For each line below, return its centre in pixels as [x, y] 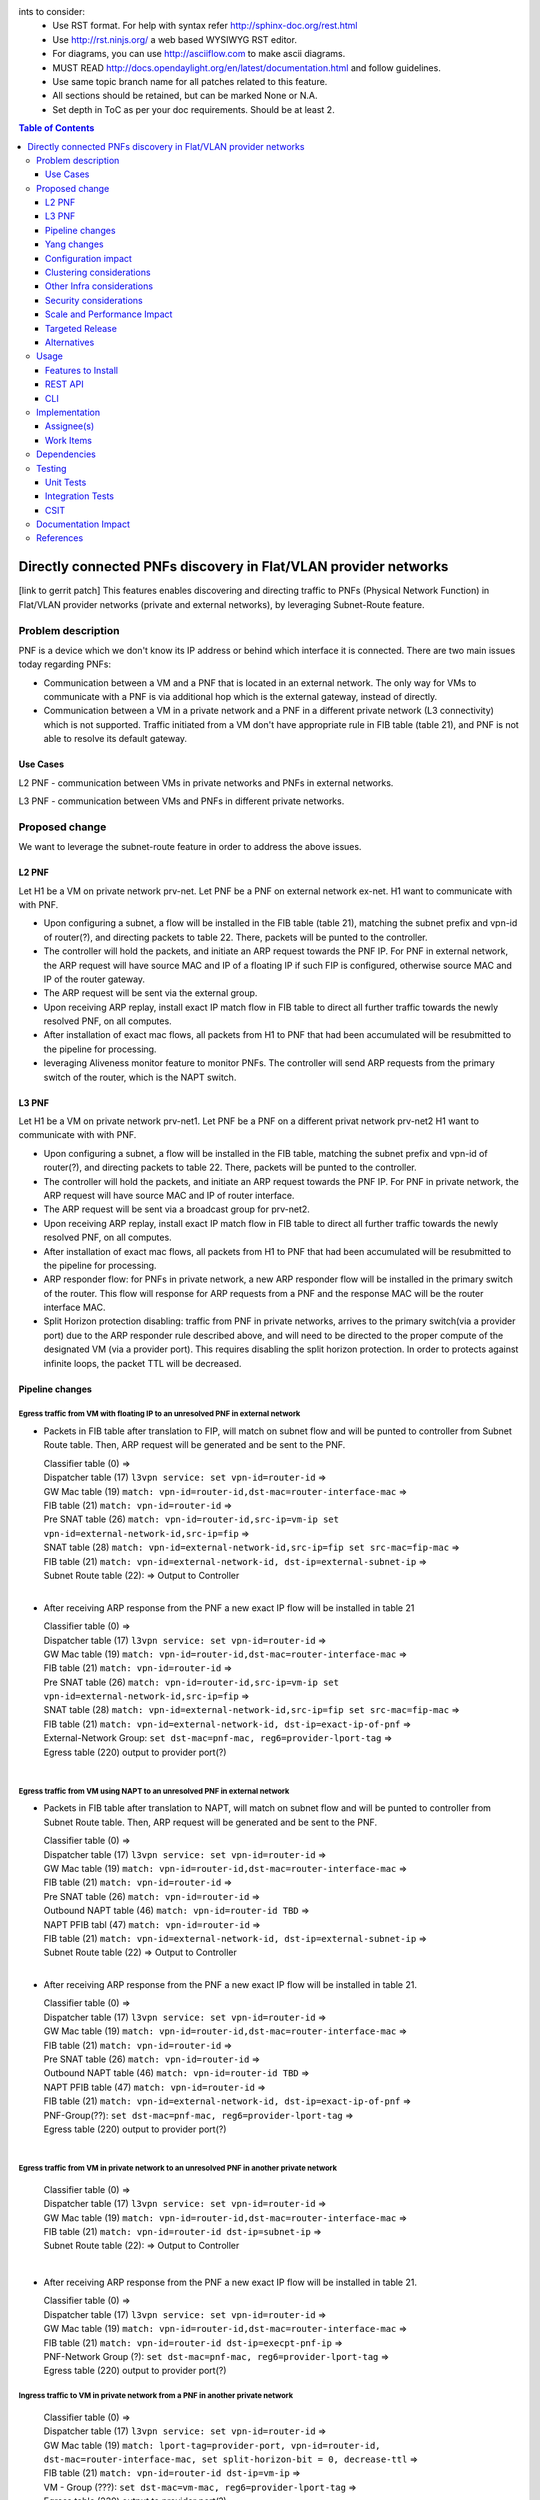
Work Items [68, 440]
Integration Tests [80, 496]
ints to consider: [51, 11]
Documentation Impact [83, 524]
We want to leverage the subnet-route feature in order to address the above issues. [190, 847]
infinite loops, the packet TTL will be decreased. [142, 1363]
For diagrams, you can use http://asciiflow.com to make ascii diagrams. [199, 54]
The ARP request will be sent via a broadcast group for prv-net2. [176, 1209]
